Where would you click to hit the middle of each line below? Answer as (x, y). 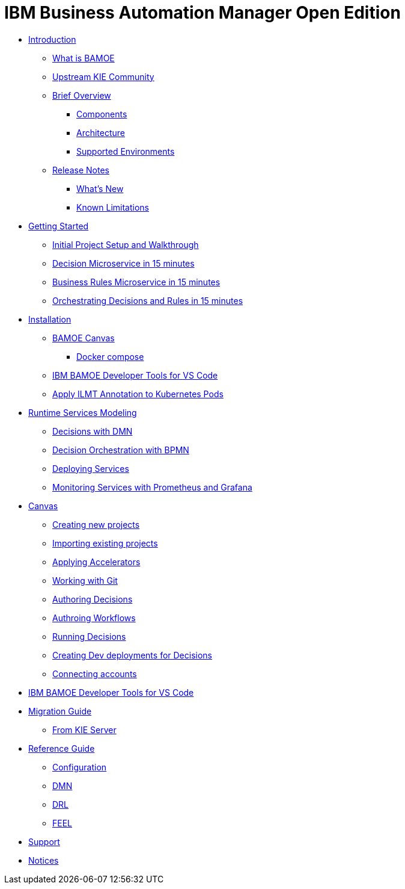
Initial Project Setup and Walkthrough (126, 244)
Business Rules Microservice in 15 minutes (136, 282)
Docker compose (110, 356)
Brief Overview (82, 95)
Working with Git (85, 580)
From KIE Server (84, 729)
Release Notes (81, 170)
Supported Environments (126, 151)
